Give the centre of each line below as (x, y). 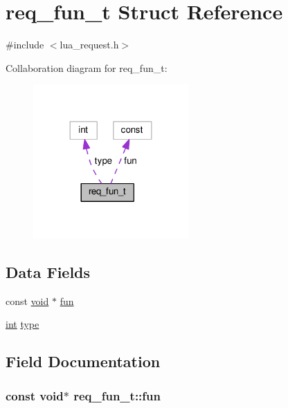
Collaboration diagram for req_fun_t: (87, 67)
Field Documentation (83, 361)
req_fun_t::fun (117, 395)
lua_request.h (89, 45)
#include (25, 45)
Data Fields (48, 272)
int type (22, 324)
